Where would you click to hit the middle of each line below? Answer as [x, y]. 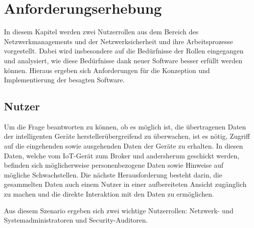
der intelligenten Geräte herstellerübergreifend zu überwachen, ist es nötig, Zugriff [127, 136]
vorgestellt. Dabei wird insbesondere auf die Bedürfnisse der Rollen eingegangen [124, 51]
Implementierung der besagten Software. [64, 80]
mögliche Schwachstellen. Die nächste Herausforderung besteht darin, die [113, 174]
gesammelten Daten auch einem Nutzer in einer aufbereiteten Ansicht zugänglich [125, 184]
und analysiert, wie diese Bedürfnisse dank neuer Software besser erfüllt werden [123, 60]
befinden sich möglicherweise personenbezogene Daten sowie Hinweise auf [114, 165]
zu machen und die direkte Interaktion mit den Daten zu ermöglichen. [109, 194]
